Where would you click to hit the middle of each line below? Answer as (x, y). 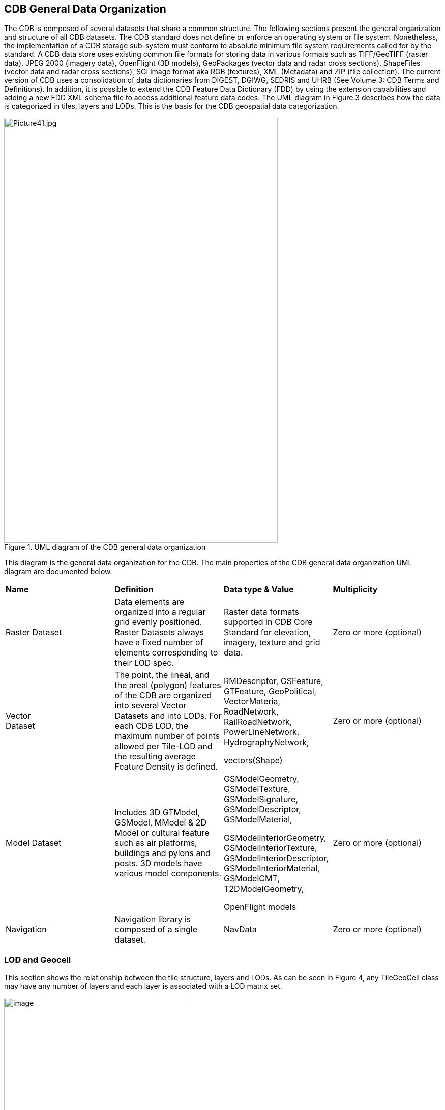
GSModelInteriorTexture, (271, 848)
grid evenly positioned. (158, 622)
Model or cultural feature (162, 833)
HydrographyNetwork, (266, 742)
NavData (240, 930)
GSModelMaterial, (258, 820)
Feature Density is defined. (166, 767)
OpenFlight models (260, 907)
